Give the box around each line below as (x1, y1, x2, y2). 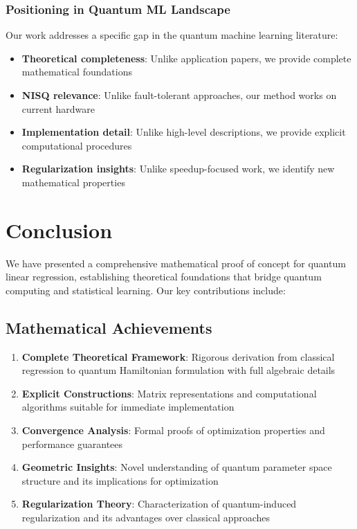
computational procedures (21, 138, 132, 152)
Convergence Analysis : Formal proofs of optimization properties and (21, 423, 325, 438)
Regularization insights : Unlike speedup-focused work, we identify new (21, 161, 335, 176)
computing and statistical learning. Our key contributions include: (6, 283, 286, 297)
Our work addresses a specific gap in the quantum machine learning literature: (6, 28, 338, 42)
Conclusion (6, 215, 113, 244)
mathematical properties (21, 174, 125, 189)
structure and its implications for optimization (21, 473, 219, 487)
